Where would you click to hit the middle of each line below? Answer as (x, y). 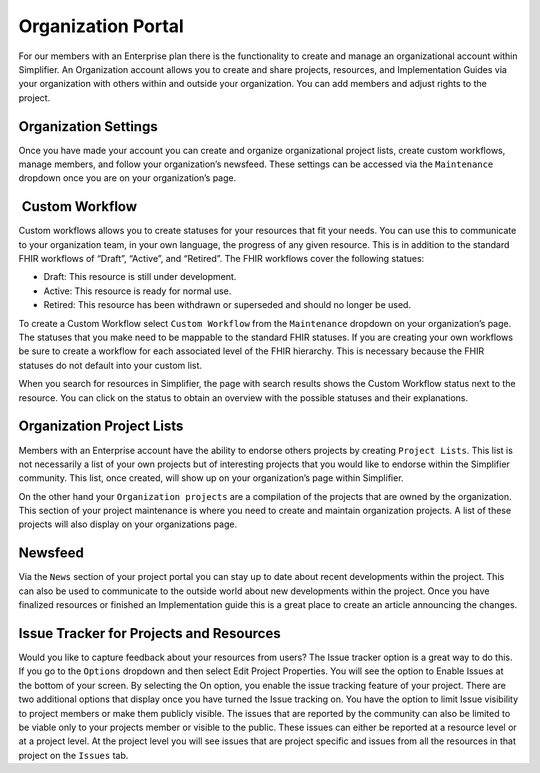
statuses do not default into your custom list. (110, 365)
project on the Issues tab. (73, 755)
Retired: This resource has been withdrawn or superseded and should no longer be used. (227, 305)
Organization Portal (101, 26)
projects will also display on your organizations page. (128, 524)
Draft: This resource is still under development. (140, 277)
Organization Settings (88, 126)
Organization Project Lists (101, 426)
